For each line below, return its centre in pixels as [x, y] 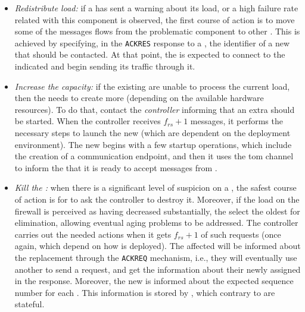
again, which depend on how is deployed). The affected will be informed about [158, 246]
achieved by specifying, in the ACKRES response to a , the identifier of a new [152, 42]
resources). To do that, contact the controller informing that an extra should [155, 109]
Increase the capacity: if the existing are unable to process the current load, [152, 86]
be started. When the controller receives [88, 121]
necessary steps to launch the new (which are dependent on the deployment [152, 133]
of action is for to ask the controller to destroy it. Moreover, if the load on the [157, 199]
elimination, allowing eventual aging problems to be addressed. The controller [156, 223]
